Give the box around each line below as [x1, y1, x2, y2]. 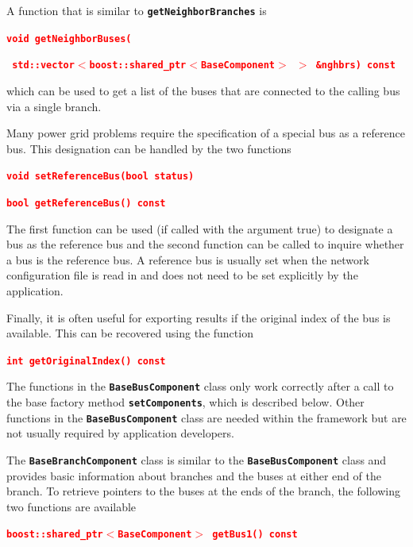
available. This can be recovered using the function [6, 325, 253, 341]
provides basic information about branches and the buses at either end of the [6, 467, 381, 483]
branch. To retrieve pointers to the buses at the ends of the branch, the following [6, 483, 400, 499]
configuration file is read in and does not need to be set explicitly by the [6, 267, 358, 283]
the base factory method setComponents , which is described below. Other [6, 394, 365, 410]
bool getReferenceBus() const [6, 198, 166, 209]
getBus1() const [212, 529, 298, 541]
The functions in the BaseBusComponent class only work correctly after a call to [6, 378, 394, 395]
